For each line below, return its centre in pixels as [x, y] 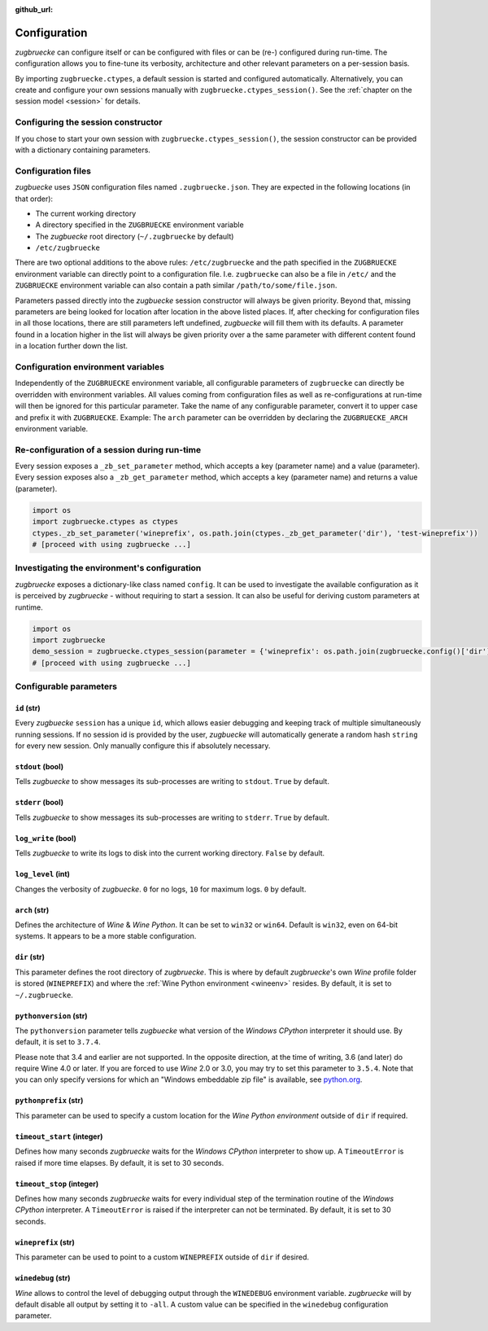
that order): [34, 199]
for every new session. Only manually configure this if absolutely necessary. [143, 746]
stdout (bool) [39, 766]
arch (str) [32, 910]
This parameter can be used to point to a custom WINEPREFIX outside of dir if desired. [162, 1257]
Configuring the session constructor [89, 122]
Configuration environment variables [89, 366]
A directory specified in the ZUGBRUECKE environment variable [139, 225]
